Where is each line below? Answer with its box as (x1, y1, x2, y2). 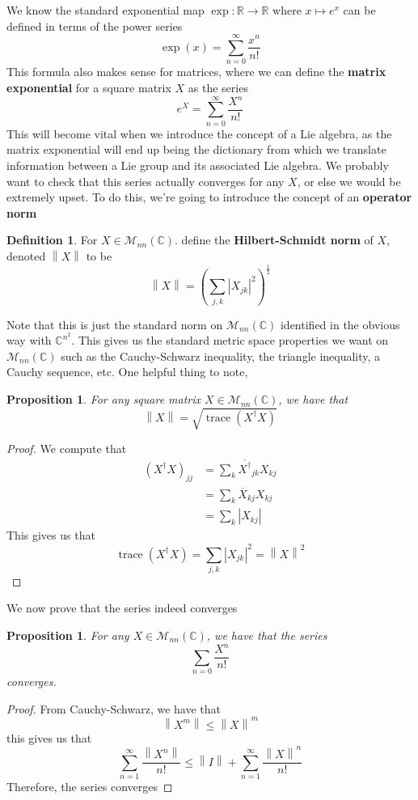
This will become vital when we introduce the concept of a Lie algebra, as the (6, 125, 392, 142)
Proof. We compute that (6, 440, 127, 457)
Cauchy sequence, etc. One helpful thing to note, (6, 363, 248, 380)
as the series (188, 78, 248, 95)
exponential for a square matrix (6, 78, 171, 95)
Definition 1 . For (6, 231, 98, 248)
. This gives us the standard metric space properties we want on (71, 332, 389, 349)
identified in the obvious (280, 315, 400, 332)
